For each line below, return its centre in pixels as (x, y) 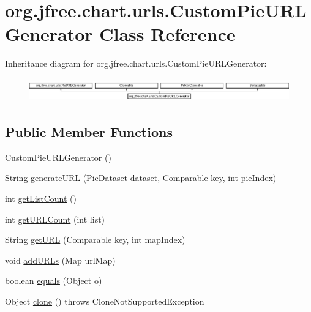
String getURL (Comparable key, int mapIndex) (95, 240)
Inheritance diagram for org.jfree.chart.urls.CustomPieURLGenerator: (136, 63)
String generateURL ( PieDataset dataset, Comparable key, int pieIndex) (141, 178)
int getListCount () (41, 199)
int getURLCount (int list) (55, 219)
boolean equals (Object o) (54, 280)
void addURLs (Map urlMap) (60, 260)
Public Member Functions (89, 132)
